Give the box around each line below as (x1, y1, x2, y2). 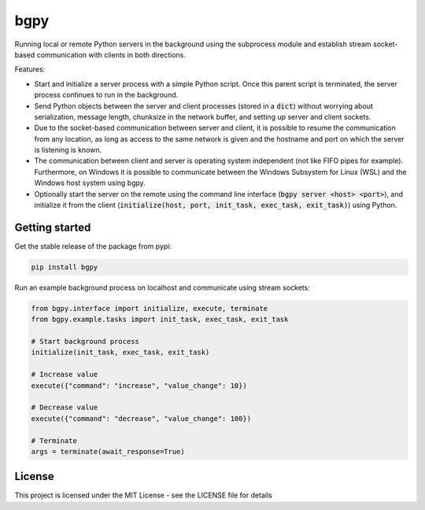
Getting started (14, 220, 91, 234)
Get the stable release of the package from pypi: (14, 241, 172, 251)
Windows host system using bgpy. (34, 178, 146, 188)
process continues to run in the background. (34, 91, 179, 100)
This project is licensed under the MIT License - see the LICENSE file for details (14, 490, 273, 500)
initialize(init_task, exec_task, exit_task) (31, 348, 210, 357)
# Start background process (31, 337, 139, 346)
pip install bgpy (31, 262, 98, 272)
